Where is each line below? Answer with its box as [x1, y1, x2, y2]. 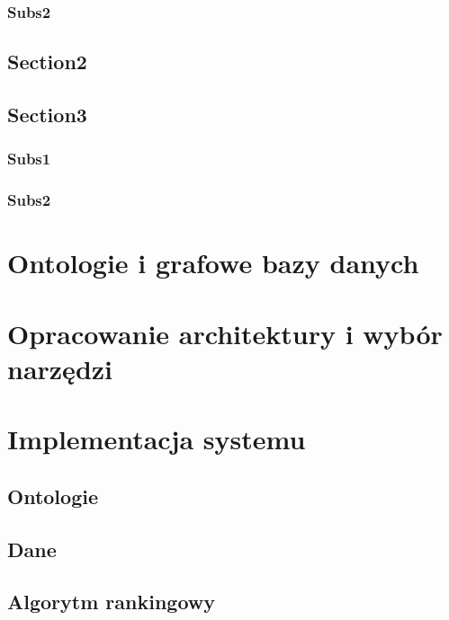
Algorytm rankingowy [7, 588, 215, 616]
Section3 [7, 101, 87, 128]
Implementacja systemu [7, 421, 306, 457]
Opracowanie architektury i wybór [7, 314, 443, 351]
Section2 [7, 48, 87, 75]
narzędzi [7, 350, 113, 386]
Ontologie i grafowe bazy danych [7, 244, 419, 281]
